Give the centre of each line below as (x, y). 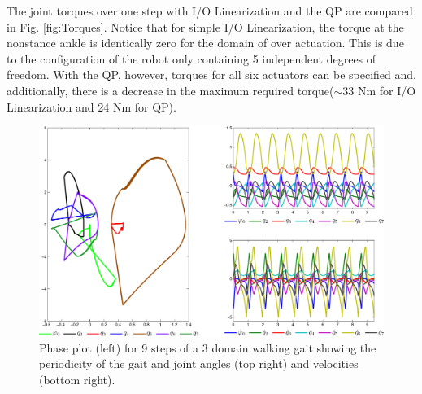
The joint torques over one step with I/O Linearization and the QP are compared (210, 11)
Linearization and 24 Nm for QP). (91, 106)
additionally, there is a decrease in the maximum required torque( (170, 90)
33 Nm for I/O (379, 90)
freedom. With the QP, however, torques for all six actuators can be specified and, (211, 74)
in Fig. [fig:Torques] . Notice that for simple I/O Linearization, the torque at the (205, 26)
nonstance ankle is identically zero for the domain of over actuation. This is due (205, 43)
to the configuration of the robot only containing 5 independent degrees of (191, 58)
